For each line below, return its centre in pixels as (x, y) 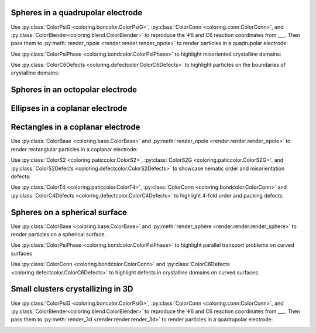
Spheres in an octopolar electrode (74, 90)
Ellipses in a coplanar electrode (69, 108)
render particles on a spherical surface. (59, 235)
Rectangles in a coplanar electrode (75, 127)
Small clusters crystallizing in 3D (72, 289)
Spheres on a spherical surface (69, 212)
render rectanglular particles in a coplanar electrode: (74, 149)
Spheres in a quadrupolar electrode (77, 13)
